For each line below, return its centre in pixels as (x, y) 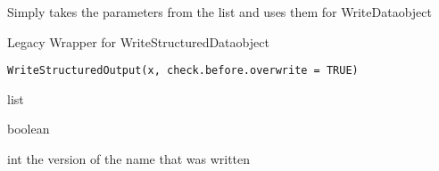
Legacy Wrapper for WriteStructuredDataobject (138, 41)
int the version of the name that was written (129, 159)
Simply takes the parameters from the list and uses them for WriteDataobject (219, 12)
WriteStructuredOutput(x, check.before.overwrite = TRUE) (183, 71)
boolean (29, 129)
